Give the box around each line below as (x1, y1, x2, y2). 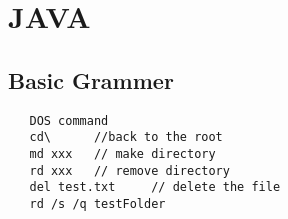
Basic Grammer (8, 64, 174, 95)
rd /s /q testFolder (29, 196, 166, 211)
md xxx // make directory (29, 146, 216, 161)
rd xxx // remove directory (29, 163, 230, 178)
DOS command (29, 113, 109, 128)
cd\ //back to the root (29, 130, 223, 145)
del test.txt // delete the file (29, 180, 281, 195)
